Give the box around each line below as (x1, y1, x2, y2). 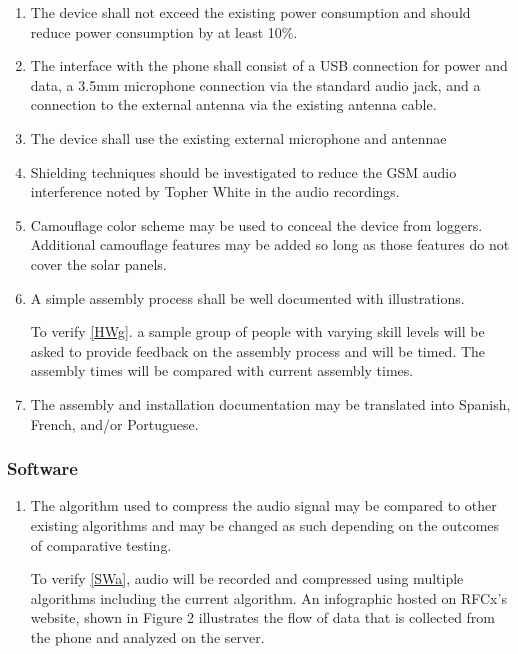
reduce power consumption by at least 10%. (30, 21, 298, 42)
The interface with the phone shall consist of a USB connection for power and (30, 55, 508, 76)
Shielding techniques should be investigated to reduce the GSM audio (30, 161, 457, 182)
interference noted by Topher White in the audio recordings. (30, 181, 400, 202)
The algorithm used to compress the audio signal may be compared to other (30, 495, 497, 516)
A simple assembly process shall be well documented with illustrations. (30, 287, 465, 308)
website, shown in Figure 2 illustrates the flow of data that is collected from (30, 607, 496, 628)
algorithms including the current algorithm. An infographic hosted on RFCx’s (30, 587, 507, 608)
